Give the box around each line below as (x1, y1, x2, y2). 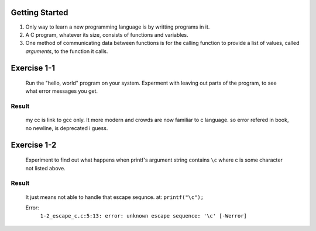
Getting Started (11, 8, 68, 17)
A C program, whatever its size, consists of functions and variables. (25, 31, 188, 38)
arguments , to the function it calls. (25, 47, 108, 55)
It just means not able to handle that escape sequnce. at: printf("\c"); (25, 193, 204, 201)
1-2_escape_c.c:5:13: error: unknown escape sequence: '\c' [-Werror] (40, 213, 247, 219)
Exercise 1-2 (11, 140, 57, 150)
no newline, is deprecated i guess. (25, 124, 108, 131)
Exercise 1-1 (11, 63, 56, 73)
